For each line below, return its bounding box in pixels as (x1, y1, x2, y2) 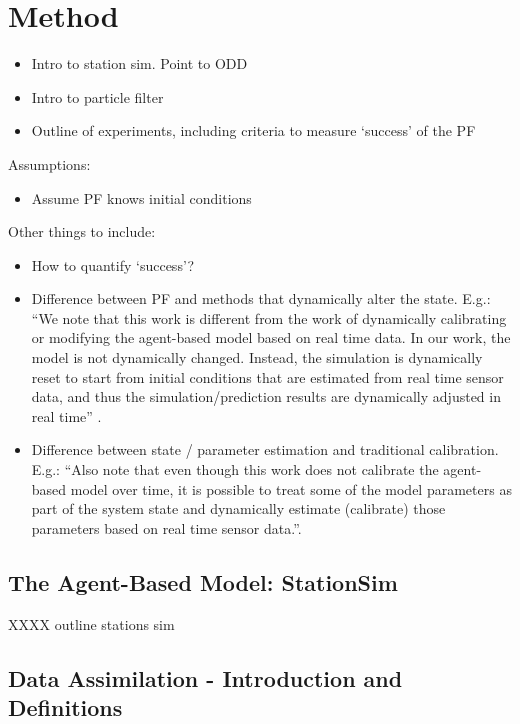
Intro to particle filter (31, 86, 164, 107)
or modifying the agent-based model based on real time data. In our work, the (31, 327, 511, 348)
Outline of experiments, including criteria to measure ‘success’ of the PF (31, 120, 476, 141)
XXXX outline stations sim (8, 613, 175, 634)
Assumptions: (8, 153, 91, 174)
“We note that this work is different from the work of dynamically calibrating (31, 307, 507, 328)
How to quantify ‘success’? (31, 254, 195, 275)
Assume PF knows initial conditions (31, 187, 252, 208)
